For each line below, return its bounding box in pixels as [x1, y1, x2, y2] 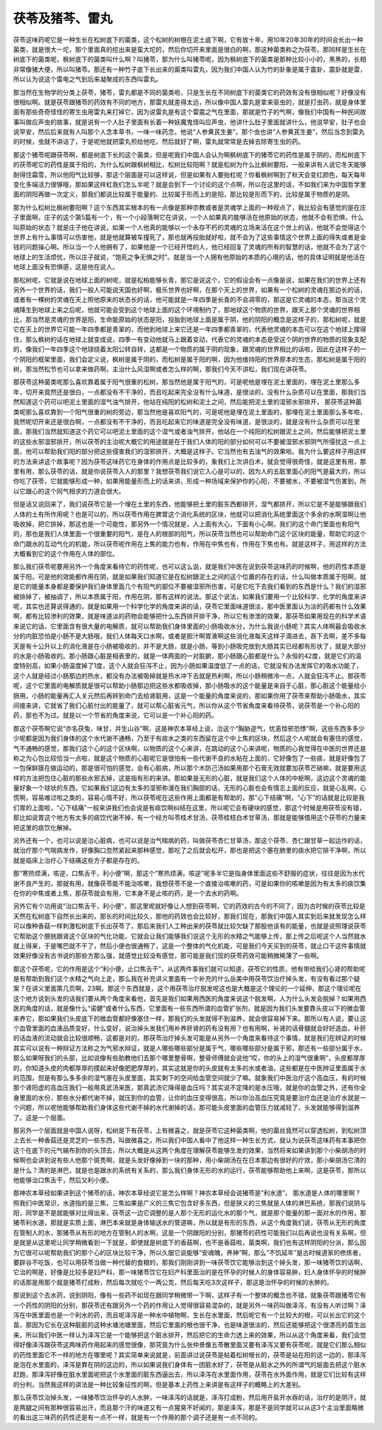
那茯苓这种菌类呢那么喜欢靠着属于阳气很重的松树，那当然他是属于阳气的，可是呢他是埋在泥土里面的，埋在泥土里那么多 [13, 378, 360, 386]
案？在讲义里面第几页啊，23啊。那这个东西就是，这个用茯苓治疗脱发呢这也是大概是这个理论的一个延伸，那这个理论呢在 [13, 984, 362, 993]
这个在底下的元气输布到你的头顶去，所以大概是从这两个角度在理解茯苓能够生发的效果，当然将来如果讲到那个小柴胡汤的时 [13, 1146, 366, 1154]
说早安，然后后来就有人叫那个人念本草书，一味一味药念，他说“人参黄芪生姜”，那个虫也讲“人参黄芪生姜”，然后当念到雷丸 [13, 127, 365, 136]
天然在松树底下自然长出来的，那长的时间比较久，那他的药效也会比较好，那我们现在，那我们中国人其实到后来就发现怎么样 [13, 912, 366, 920]
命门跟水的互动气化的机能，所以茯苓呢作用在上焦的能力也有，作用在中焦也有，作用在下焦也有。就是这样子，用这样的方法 [13, 539, 366, 548]
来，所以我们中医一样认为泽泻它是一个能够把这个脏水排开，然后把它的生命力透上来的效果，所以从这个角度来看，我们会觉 [13, 1330, 366, 1339]
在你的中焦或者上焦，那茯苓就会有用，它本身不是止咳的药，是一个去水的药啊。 [13, 889, 243, 897]
